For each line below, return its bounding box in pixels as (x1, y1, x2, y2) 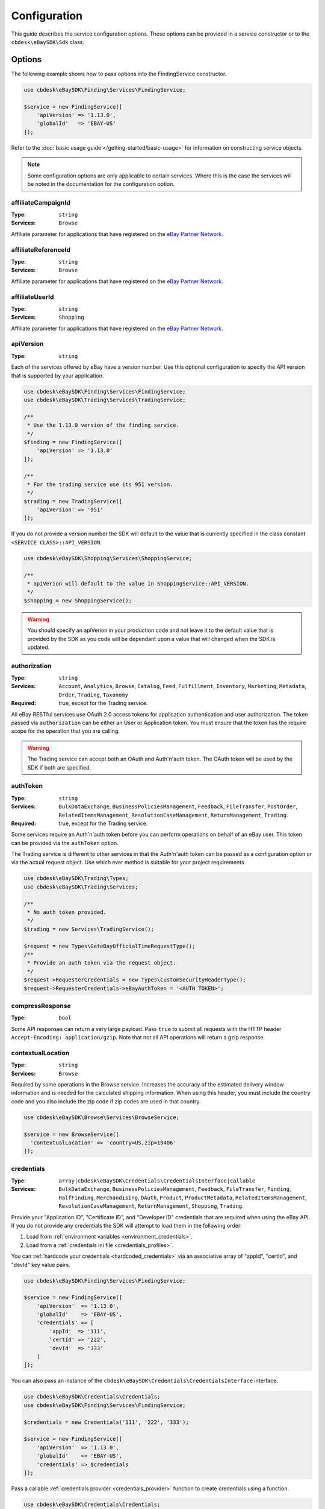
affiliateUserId (11, 293, 54, 301)
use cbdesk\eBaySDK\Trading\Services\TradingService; (23, 397, 186, 403)
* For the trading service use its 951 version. (27, 480, 173, 488)
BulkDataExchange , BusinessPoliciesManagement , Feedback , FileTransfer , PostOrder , (58, 803, 298, 810)
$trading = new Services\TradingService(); (23, 925, 155, 933)
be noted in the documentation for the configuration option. (27, 180, 175, 187)
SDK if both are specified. (27, 764, 91, 771)
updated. (27, 643, 50, 651)
